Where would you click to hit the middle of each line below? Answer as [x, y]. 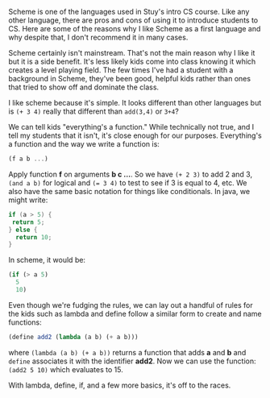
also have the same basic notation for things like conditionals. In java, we [129, 191]
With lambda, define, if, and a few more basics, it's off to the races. [120, 385]
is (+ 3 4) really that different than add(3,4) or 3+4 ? [93, 111]
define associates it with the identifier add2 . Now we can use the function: [132, 361]
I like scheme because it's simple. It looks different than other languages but [135, 103]
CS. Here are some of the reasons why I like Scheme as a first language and [135, 29]
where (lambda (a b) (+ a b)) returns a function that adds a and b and [127, 352]
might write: [28, 200]
